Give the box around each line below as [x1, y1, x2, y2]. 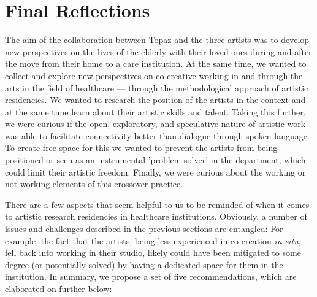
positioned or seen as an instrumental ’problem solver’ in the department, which [5, 153, 306, 166]
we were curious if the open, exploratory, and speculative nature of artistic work [5, 117, 306, 130]
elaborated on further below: [5, 282, 112, 295]
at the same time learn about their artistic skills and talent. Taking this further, [5, 105, 306, 118]
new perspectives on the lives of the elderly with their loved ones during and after [5, 45, 312, 58]
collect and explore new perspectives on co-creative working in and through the [5, 69, 303, 82]
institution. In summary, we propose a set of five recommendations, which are [5, 270, 297, 283]
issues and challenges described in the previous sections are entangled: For [5, 222, 283, 235]
